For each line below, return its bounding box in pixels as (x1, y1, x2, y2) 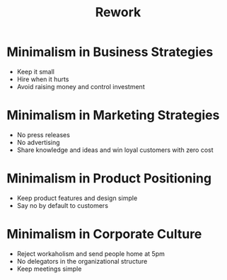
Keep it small (16, 67, 54, 76)
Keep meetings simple (16, 264, 82, 273)
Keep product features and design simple (16, 194, 138, 202)
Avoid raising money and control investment (16, 82, 146, 91)
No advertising (16, 138, 61, 146)
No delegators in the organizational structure (16, 257, 148, 265)
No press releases (16, 130, 70, 139)
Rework (95, 4, 141, 21)
